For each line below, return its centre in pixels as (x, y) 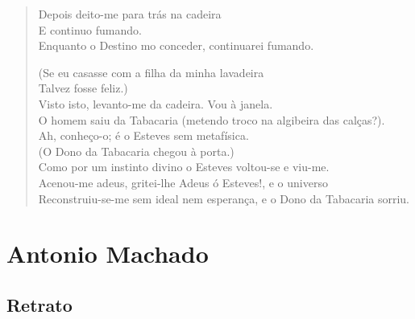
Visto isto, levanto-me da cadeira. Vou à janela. (156, 103)
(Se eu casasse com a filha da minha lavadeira (151, 72)
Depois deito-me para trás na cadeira (130, 14)
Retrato (39, 304)
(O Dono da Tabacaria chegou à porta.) (136, 151)
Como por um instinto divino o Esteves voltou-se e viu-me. (184, 167)
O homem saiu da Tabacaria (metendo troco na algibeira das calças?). (212, 119)
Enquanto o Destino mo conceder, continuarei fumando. (176, 45)
